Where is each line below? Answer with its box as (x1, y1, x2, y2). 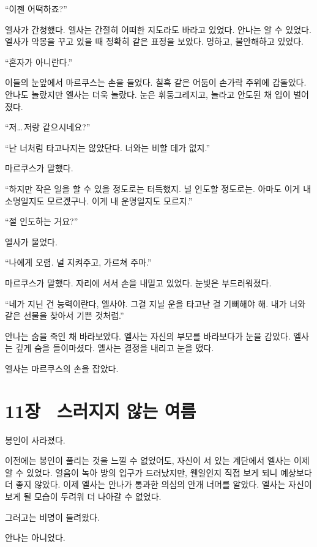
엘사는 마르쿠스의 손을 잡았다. (5, 362, 119, 374)
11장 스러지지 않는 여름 (5, 398, 196, 423)
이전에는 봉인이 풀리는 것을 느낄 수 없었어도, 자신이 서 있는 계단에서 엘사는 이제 (5, 454, 310, 467)
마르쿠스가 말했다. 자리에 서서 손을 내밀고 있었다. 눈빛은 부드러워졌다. (5, 276, 272, 289)
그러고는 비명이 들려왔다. (5, 510, 100, 523)
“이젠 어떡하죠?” (5, 2, 67, 15)
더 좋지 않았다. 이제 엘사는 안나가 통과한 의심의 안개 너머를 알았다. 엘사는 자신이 (5, 478, 312, 491)
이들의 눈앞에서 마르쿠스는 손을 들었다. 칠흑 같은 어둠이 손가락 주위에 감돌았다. (5, 76, 307, 89)
